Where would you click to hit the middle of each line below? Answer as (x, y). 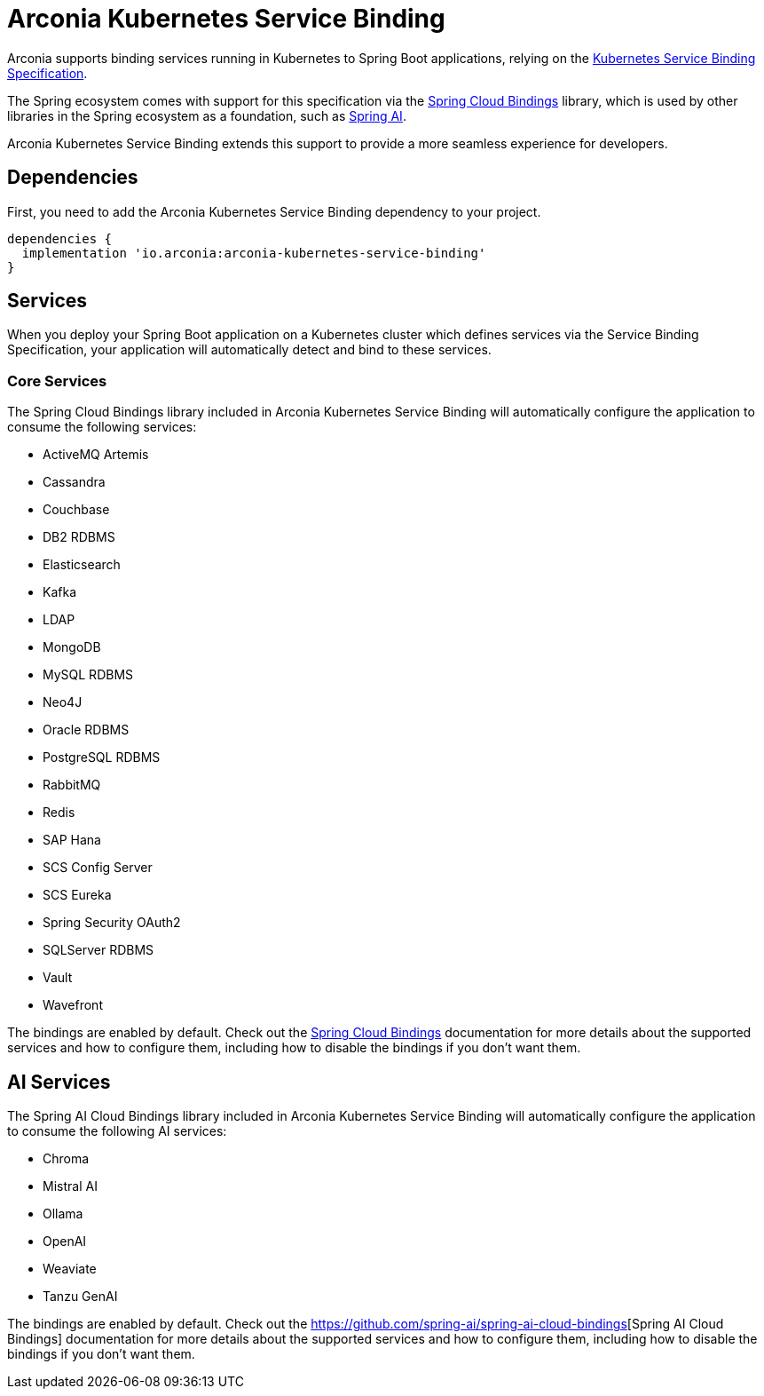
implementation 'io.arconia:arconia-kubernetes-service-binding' (254, 253)
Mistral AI (70, 1186)
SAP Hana (72, 840)
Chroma (66, 1159)
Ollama (63, 1214)
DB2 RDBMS (79, 537)
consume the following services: (102, 427)
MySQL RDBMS (88, 675)
